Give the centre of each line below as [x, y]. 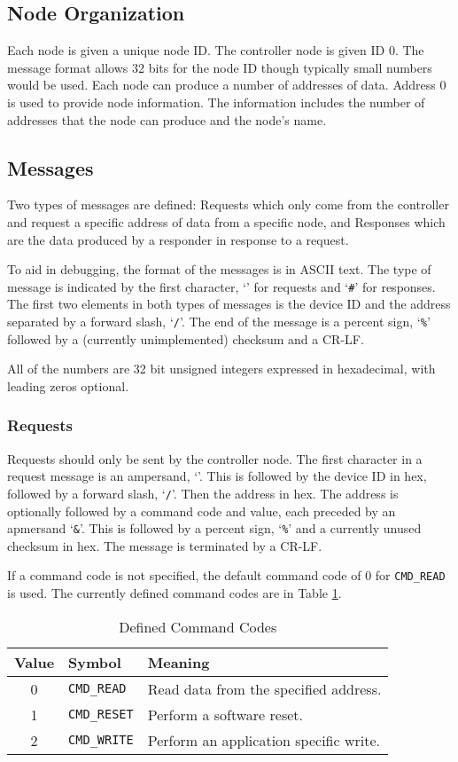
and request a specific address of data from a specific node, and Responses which [226, 221]
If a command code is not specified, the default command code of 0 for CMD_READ [226, 575]
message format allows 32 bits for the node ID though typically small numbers [220, 67]
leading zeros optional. [68, 385]
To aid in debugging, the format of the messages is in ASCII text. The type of [219, 269]
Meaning [179, 662]
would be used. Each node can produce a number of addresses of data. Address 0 [227, 85]
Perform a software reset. [225, 714]
